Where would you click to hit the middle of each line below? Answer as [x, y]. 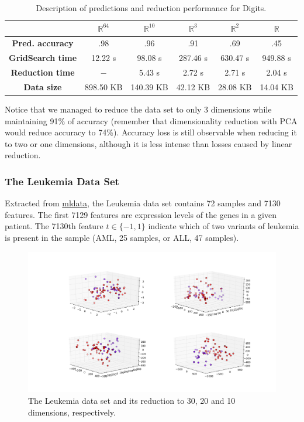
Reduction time [43, 72]
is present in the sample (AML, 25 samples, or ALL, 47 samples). [122, 238]
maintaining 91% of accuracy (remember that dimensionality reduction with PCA [151, 120]
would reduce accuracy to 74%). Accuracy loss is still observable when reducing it [151, 132]
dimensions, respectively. [72, 412]
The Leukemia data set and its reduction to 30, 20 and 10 [132, 400]
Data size [43, 86]
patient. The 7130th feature [54, 226]
